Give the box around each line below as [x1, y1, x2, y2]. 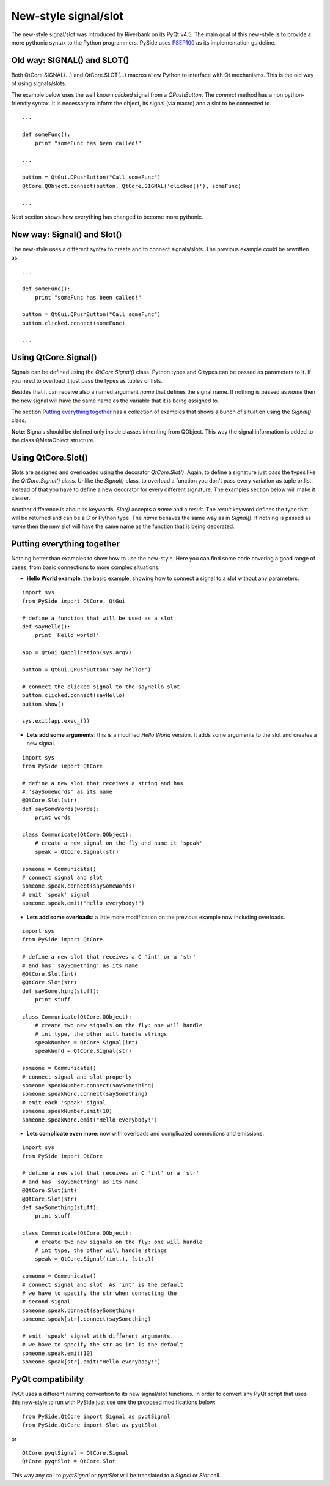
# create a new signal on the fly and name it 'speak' [34, 840, 203, 847]
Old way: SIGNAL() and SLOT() [11, 55, 130, 66]
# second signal [22, 1299, 71, 1305]
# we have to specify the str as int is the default [22, 1341, 183, 1348]
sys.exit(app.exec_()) [22, 717, 90, 725]
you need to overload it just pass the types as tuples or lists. [11, 377, 163, 384]
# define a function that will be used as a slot [22, 614, 174, 622]
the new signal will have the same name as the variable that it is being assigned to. [11, 397, 219, 404]
